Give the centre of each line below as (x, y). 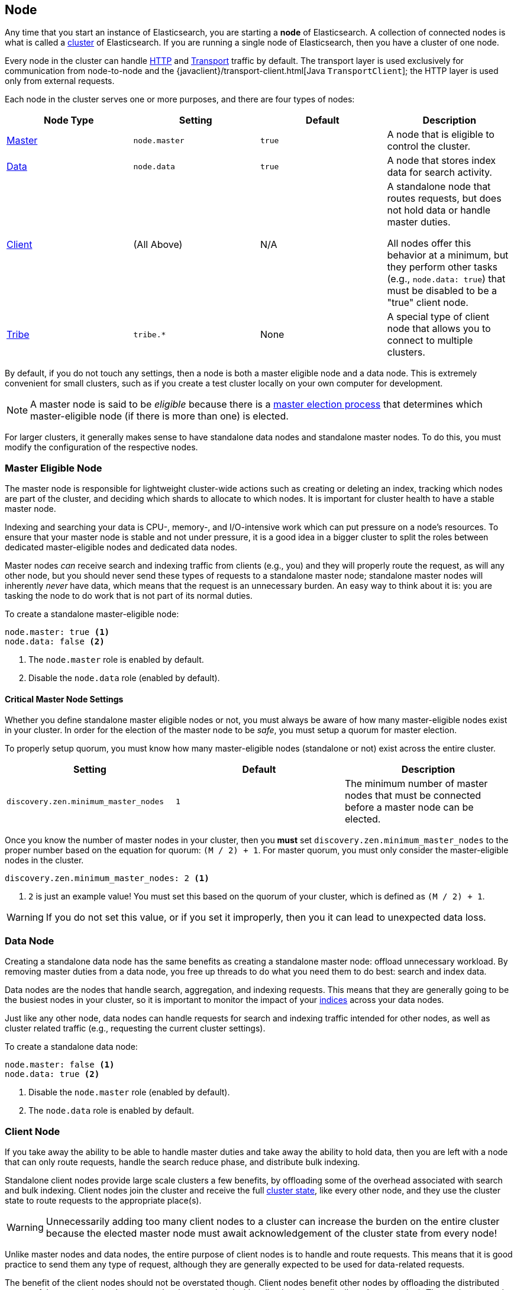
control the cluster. (429, 146)
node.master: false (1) (60, 1065)
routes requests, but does (444, 199)
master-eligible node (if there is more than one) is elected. (159, 416)
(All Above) (158, 245)
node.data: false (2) (55, 642)
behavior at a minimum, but (448, 255)
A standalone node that (439, 187)
